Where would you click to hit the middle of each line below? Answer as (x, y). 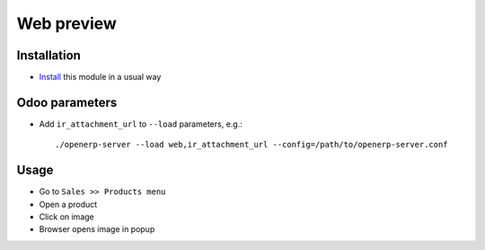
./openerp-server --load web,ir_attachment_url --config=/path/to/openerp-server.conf (251, 145)
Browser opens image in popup (97, 229)
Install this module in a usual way (100, 77)
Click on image (66, 217)
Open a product (68, 204)
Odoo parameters (67, 102)
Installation (48, 55)
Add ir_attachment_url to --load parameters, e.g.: (141, 124)
